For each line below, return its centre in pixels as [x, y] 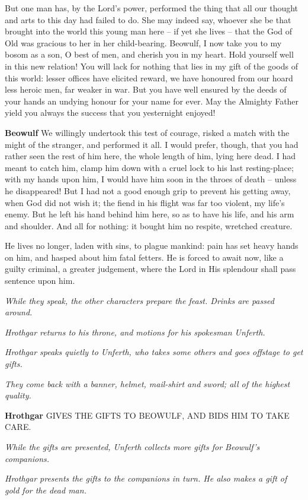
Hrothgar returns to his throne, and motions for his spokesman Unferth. [135, 332]
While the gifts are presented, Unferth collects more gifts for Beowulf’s [132, 447]
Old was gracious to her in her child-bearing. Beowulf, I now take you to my [143, 42]
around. [19, 312]
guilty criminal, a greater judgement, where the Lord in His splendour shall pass [150, 269]
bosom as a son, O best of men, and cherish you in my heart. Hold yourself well [149, 54]
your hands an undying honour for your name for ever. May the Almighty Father [152, 101]
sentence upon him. [40, 281]
